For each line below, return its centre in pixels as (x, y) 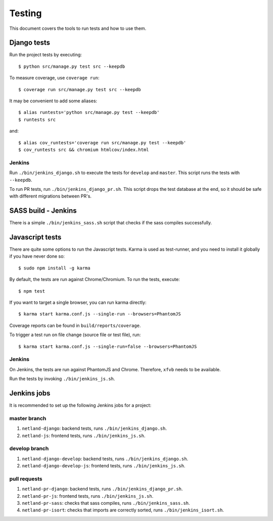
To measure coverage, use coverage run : (54, 78)
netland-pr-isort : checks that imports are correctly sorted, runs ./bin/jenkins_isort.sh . (123, 510)
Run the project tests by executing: (45, 55)
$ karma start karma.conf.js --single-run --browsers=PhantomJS (100, 314)
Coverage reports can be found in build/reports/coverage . (75, 325)
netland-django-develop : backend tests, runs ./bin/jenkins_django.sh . (105, 459)
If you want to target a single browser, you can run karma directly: (78, 303)
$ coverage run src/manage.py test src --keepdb (80, 89)
